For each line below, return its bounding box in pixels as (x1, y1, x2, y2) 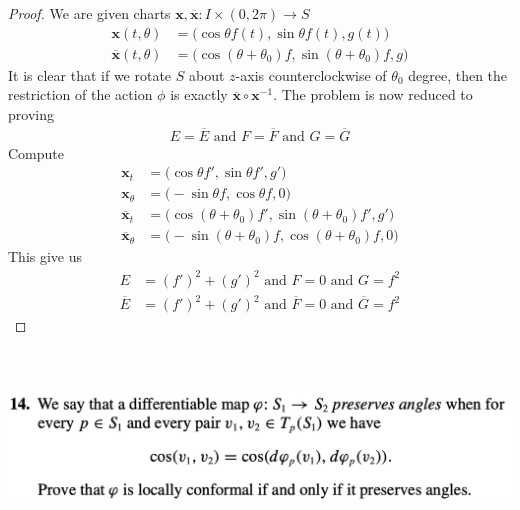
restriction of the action (8, 84, 153, 105)
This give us (8, 246, 83, 267)
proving (8, 103, 54, 124)
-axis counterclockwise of (235, 64, 387, 85)
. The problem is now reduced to (273, 84, 473, 105)
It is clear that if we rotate (8, 64, 172, 85)
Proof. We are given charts (8, 3, 171, 23)
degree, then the (408, 64, 508, 85)
